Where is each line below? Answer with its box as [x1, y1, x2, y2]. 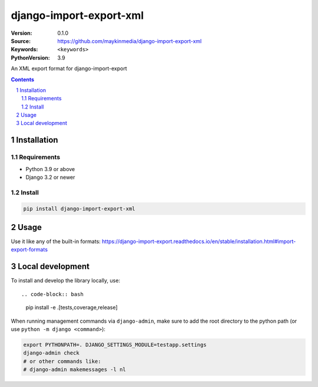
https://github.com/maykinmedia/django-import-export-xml [57, 37, 202, 44]
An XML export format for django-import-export [11, 65, 127, 72]
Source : [11, 37, 31, 44]
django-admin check [23, 350, 79, 356]
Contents [11, 76, 35, 83]
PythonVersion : [11, 54, 50, 61]
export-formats [11, 246, 48, 253]
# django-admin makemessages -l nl [23, 366, 126, 373]
